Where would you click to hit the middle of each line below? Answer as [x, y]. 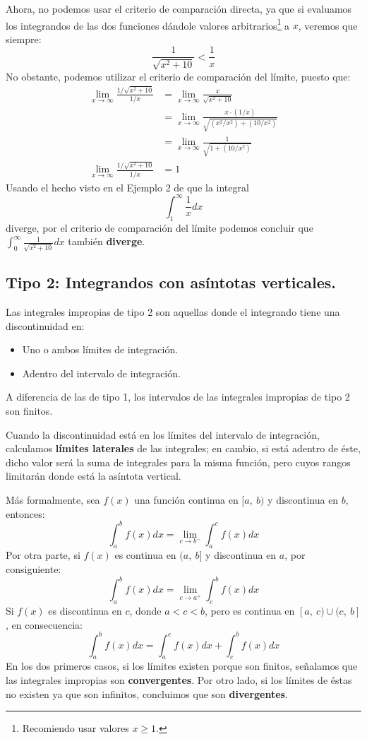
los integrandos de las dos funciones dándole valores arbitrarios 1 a [148, 24]
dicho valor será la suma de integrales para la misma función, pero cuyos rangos [178, 462]
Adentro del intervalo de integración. [101, 373]
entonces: [25, 513]
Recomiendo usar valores [76, 728]
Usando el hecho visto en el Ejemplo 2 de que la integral [127, 187]
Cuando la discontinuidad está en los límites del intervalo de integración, [163, 434]
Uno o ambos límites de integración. [100, 349]
